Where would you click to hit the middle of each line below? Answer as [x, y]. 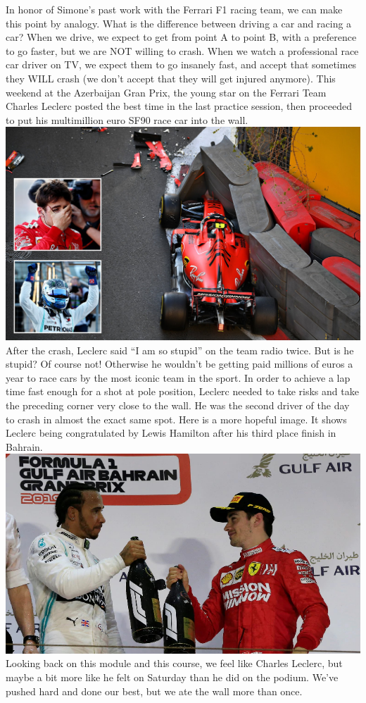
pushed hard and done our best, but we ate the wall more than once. [154, 691]
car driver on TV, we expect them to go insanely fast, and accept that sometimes [181, 64]
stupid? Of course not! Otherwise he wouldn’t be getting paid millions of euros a [179, 364]
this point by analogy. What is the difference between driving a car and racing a [179, 23]
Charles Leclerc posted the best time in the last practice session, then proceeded [179, 106]
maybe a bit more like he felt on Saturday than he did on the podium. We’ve [172, 677]
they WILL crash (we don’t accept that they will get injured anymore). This [171, 78]
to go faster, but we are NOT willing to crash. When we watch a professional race [182, 50]
